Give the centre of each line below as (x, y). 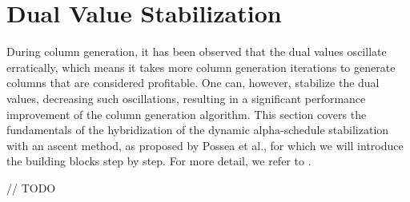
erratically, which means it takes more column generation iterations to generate (201, 67)
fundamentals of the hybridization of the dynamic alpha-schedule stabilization (198, 130)
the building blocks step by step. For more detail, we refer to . (159, 161)
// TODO (31, 187)
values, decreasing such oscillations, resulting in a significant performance (186, 98)
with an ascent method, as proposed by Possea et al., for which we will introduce (205, 145)
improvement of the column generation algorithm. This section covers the (187, 114)
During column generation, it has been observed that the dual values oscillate (197, 51)
